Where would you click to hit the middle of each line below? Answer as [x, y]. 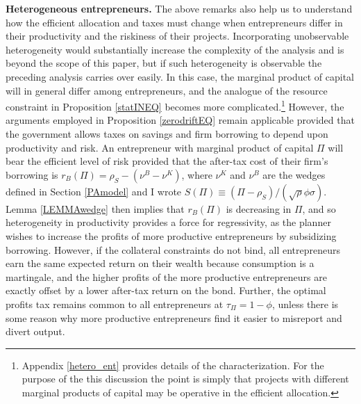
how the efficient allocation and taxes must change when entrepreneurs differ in [174, 22]
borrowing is [32, 174]
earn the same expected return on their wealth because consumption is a [160, 263]
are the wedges [294, 174]
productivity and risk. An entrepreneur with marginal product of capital [160, 147]
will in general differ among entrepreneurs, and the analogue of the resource [167, 90]
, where [197, 174]
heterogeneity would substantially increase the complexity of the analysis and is [175, 49]
